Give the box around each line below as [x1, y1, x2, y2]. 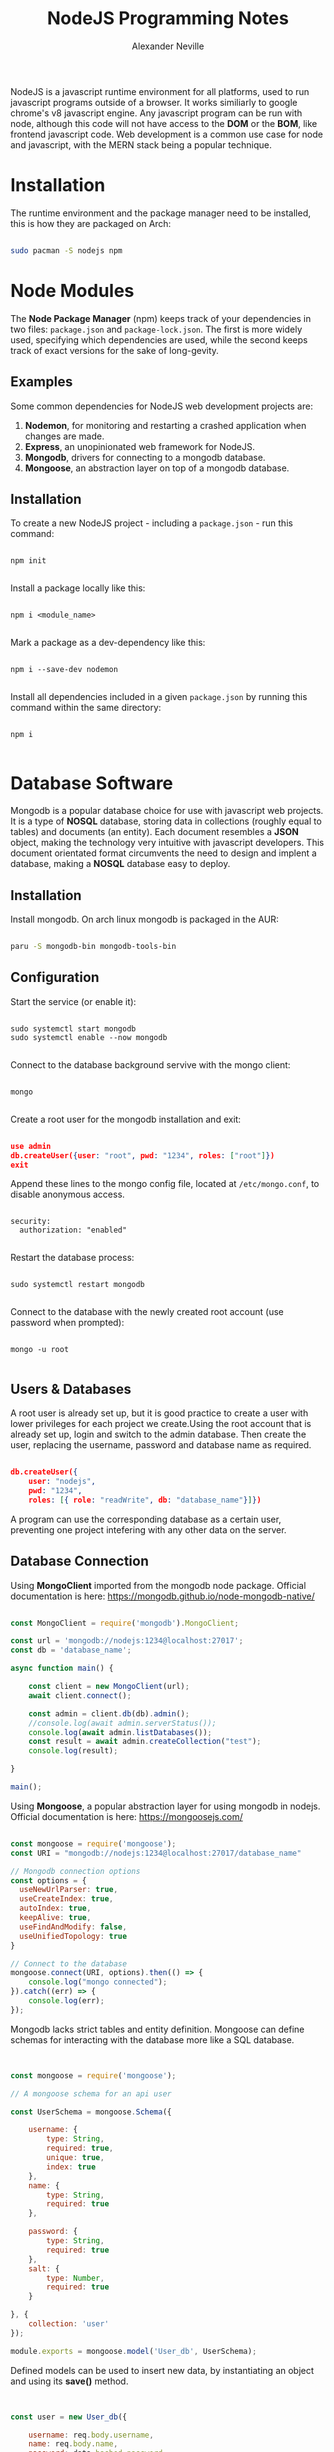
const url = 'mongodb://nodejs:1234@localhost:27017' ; [10, 1636, 244, 1646]
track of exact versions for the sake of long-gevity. [10, 344, 220, 356]
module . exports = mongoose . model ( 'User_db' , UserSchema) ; [10, 2346, 257, 2356]
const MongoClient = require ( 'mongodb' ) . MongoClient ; [10, 1618, 240, 1628]
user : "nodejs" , [28, 1477, 97, 1487]
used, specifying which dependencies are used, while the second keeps [10, 333, 308, 346]
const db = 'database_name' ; [10, 1645, 132, 1656]
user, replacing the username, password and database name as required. [10, 1439, 312, 1451]
